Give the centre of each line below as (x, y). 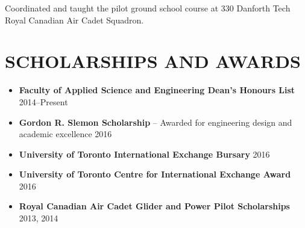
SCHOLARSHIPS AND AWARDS (153, 61)
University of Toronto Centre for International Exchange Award (155, 174)
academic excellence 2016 (65, 134)
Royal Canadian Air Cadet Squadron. (74, 20)
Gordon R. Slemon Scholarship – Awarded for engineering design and (156, 122)
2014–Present (43, 101)
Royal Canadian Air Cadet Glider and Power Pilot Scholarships (154, 206)
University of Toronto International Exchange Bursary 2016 (144, 154)
